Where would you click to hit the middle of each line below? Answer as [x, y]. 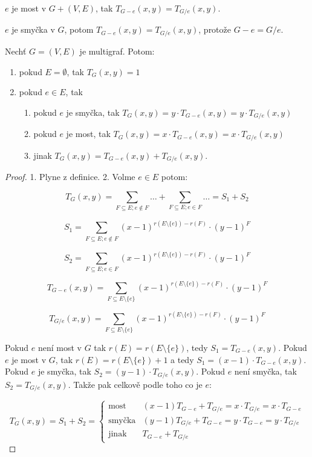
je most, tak [88, 134]
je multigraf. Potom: [117, 51]
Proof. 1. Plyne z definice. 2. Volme [70, 177]
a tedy [182, 359]
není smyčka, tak [265, 371]
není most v [60, 348]
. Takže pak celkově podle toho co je [135, 384]
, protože [215, 29]
